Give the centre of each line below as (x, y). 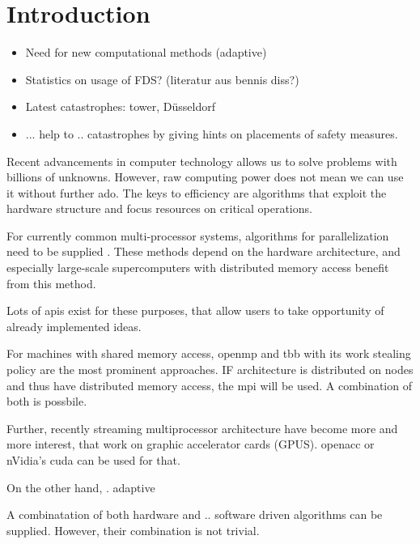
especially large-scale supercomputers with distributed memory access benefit (198, 268)
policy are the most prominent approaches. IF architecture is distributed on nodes (210, 370)
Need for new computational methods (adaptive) (146, 52)
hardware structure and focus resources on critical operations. (159, 208)
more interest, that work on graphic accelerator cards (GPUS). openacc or (191, 444)
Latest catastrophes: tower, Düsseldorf (121, 106)
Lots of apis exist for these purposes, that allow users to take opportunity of (195, 310)
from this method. (51, 283)
